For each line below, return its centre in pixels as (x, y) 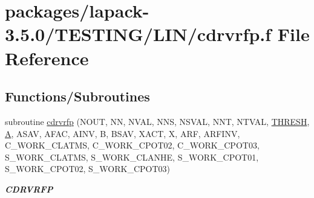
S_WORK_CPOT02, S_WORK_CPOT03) (88, 169)
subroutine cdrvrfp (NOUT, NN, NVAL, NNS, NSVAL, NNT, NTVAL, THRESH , (157, 121)
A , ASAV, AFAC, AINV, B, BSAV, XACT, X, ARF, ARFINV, (123, 133)
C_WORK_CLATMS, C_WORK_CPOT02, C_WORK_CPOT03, (132, 145)
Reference (47, 58)
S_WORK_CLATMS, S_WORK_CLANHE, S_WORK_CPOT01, (132, 157)
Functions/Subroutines (77, 96)
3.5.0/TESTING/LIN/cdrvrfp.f (138, 34)
